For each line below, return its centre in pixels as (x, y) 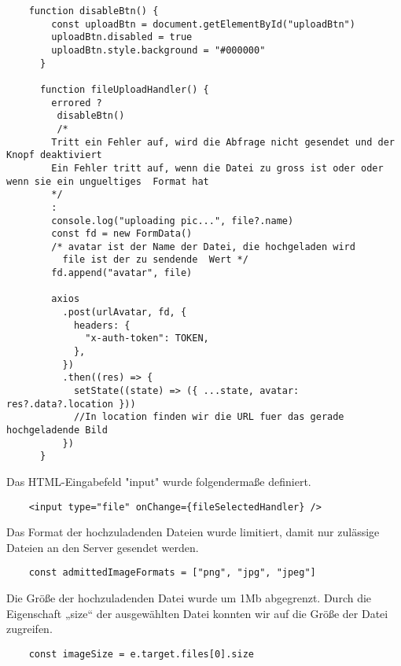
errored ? (77, 103)
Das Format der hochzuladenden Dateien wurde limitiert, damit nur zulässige (193, 532)
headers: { (102, 325)
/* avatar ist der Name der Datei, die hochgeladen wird (203, 247)
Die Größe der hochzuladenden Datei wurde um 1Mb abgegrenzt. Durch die (189, 598)
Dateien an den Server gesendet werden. (103, 547)
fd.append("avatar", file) (122, 273)
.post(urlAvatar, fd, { (125, 313)
